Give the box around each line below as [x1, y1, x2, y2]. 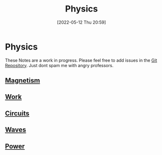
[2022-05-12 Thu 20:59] [57, 19, 106, 25]
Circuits [5, 109, 30, 117]
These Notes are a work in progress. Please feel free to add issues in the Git [5, 57, 158, 63]
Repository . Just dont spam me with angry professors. [5, 62, 114, 68]
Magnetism [5, 76, 40, 85]
